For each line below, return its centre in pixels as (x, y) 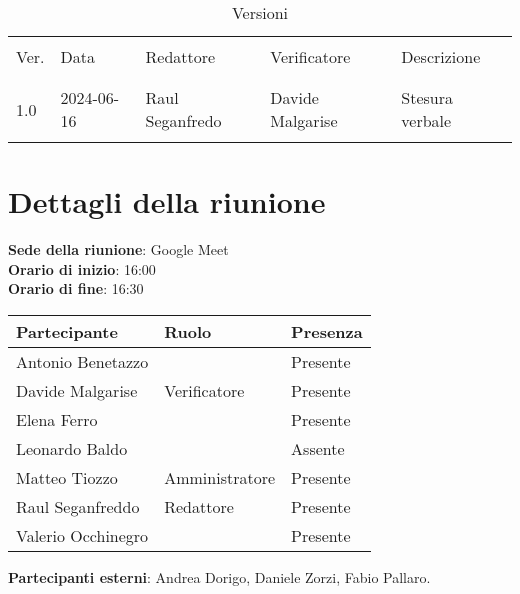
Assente (318, 448)
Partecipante (67, 331)
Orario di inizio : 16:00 (82, 268)
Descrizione (441, 56)
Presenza (327, 331)
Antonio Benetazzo (82, 361)
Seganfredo (183, 120)
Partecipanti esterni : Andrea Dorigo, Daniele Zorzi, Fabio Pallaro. (219, 576)
